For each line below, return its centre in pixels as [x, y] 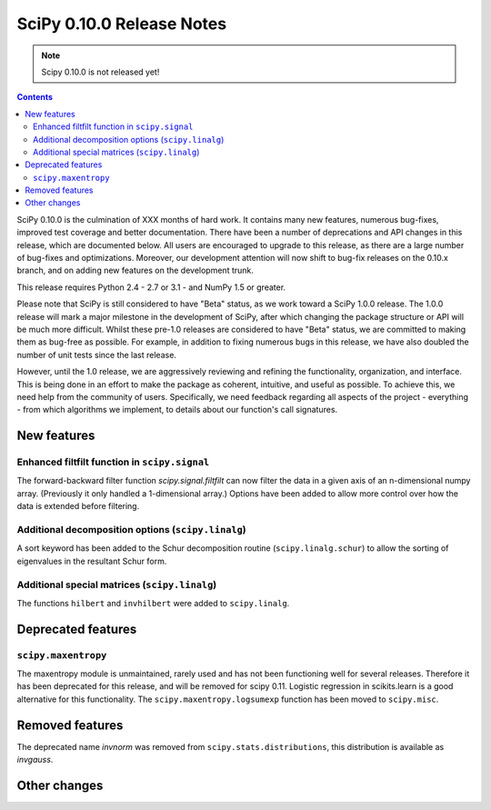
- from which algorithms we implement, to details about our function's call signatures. [177, 410]
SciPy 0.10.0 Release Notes [122, 24]
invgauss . [35, 760]
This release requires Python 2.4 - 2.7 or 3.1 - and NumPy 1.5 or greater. [151, 287]
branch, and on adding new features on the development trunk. [135, 270]
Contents [35, 97]
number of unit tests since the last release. [97, 355]
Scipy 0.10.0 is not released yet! [100, 72]
